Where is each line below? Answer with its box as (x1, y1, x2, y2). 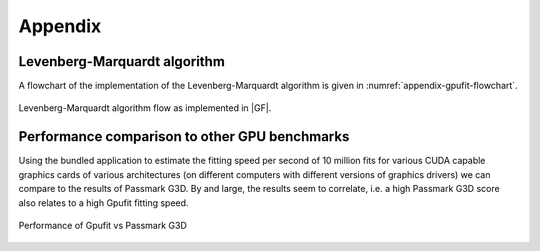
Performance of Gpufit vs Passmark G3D (18, 219, 187, 231)
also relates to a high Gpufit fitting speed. (18, 196, 189, 209)
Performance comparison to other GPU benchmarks (18, 128, 350, 145)
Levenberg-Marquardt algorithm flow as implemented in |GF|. (18, 102, 272, 114)
